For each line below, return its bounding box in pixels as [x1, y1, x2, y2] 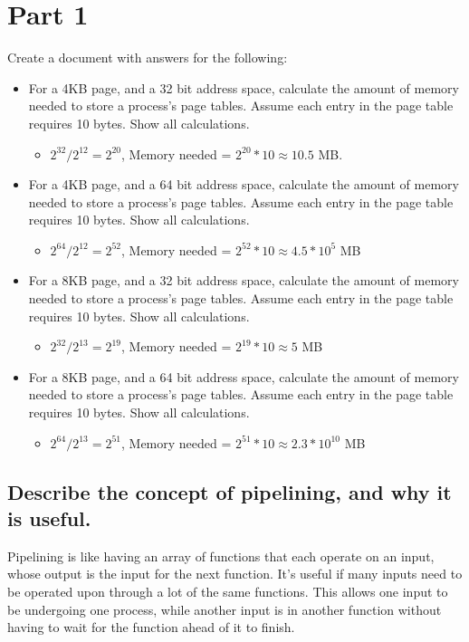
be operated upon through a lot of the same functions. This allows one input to [7, 582, 448, 600]
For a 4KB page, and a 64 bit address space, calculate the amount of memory [28, 175, 459, 194]
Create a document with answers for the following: [7, 48, 288, 67]
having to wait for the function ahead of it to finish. [7, 618, 295, 637]
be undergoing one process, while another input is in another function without [7, 599, 442, 618]
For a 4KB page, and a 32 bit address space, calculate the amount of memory [28, 78, 459, 97]
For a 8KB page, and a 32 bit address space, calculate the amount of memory [28, 271, 459, 290]
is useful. [7, 504, 91, 532]
